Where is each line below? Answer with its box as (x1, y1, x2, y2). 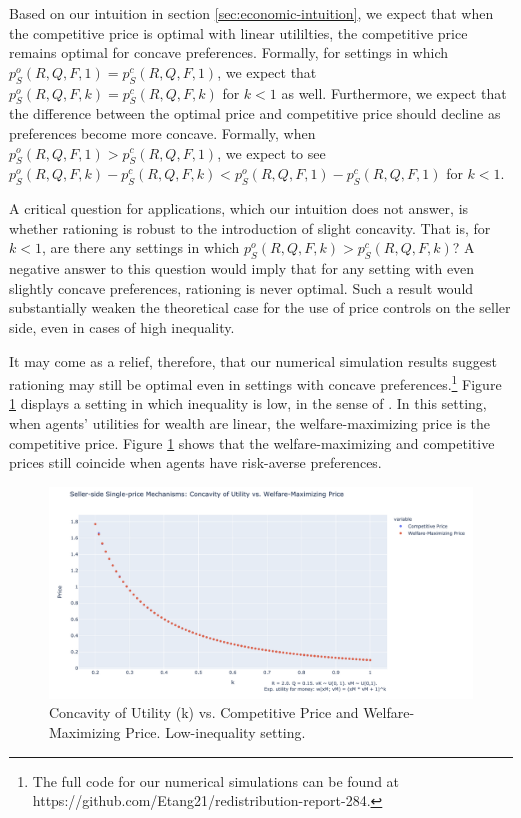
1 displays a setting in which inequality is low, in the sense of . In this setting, (9, 393, 487, 414)
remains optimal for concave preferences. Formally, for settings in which (9, 42, 449, 63)
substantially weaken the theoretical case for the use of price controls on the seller (9, 297, 511, 318)
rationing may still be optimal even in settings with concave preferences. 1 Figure (9, 371, 502, 394)
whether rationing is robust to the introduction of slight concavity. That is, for (9, 217, 491, 238)
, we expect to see (217, 142, 326, 163)
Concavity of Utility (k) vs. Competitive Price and (49, 702, 359, 723)
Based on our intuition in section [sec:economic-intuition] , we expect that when (9, 3, 494, 23)
